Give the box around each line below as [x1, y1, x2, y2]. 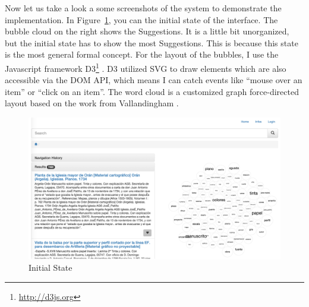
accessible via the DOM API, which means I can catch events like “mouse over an [5, 74, 302, 86]
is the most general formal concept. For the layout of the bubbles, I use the [5, 48, 279, 61]
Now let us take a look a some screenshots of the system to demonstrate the [5, 2, 282, 14]
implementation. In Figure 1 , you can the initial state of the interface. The [5, 13, 278, 26]
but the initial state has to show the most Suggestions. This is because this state [5, 36, 298, 49]
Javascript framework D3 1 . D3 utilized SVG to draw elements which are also [5, 60, 286, 74]
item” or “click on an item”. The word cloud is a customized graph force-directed [5, 85, 299, 97]
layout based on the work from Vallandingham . [5, 97, 179, 109]
